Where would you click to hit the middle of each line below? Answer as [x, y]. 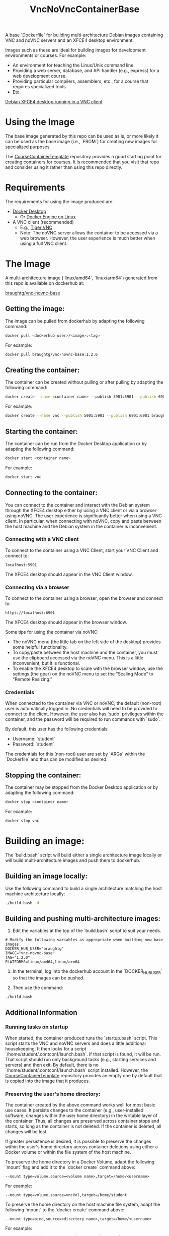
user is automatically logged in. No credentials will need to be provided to [81, 709]
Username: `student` [34, 739]
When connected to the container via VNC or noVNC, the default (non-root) [83, 703]
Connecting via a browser [37, 587]
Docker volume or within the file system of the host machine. [68, 1152]
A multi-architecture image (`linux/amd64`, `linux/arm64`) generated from [81, 278]
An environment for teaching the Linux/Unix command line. [73, 65]
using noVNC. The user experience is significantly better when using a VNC [83, 516]
